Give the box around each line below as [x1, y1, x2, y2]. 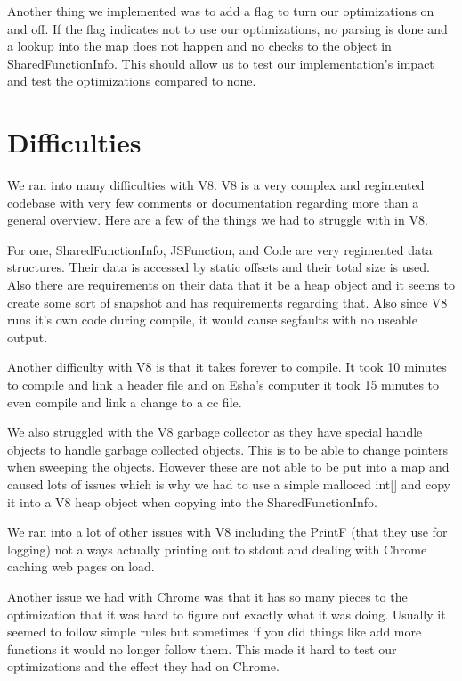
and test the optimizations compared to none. [7, 71, 256, 90]
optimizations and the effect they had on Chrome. [7, 657, 280, 676]
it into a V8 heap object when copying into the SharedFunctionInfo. [7, 492, 378, 511]
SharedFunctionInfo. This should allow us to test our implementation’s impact [7, 53, 434, 72]
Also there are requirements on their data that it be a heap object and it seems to [7, 275, 455, 294]
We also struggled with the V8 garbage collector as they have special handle [7, 423, 423, 441]
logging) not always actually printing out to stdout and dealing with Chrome [7, 539, 427, 558]
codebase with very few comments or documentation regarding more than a [7, 193, 419, 211]
